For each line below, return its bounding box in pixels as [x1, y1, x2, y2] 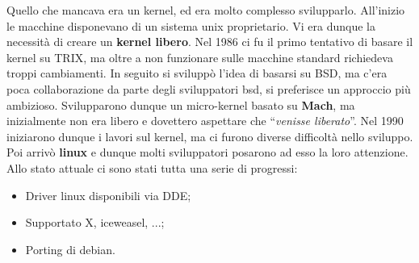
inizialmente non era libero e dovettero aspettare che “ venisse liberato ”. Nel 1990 [6, 112, 404, 129]
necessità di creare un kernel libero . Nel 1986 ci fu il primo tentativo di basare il [6, 33, 413, 50]
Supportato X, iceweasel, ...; [25, 214, 165, 231]
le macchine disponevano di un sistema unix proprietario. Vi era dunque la [6, 17, 375, 34]
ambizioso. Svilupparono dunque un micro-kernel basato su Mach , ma [6, 96, 355, 113]
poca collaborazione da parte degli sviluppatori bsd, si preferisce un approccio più [6, 80, 411, 97]
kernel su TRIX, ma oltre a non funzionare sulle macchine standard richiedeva [6, 48, 393, 65]
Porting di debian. [25, 240, 115, 257]
